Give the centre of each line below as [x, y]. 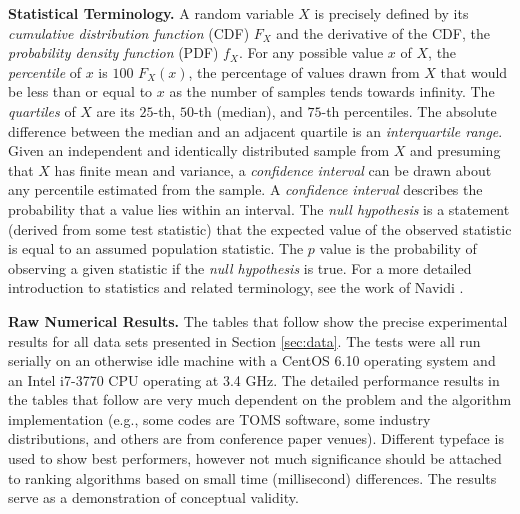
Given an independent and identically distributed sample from [199, 150]
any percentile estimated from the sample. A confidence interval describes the [245, 189]
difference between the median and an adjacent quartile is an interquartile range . [255, 130]
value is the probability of [398, 248]
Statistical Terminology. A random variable [151, 13]
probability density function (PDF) [113, 52]
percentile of [45, 71]
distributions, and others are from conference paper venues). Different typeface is [256, 438]
